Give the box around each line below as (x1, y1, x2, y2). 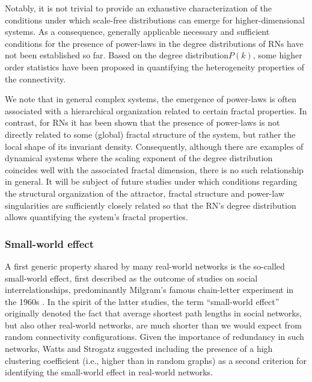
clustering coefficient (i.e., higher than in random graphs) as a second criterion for (5, 354, 307, 366)
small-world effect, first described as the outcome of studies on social (5, 271, 258, 284)
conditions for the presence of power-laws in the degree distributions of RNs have (5, 37, 304, 49)
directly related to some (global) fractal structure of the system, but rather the (5, 128, 296, 140)
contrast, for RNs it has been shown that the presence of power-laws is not (5, 116, 280, 129)
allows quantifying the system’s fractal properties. (5, 211, 188, 223)
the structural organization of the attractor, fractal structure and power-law (5, 186, 284, 199)
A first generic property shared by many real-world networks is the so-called (5, 259, 285, 272)
